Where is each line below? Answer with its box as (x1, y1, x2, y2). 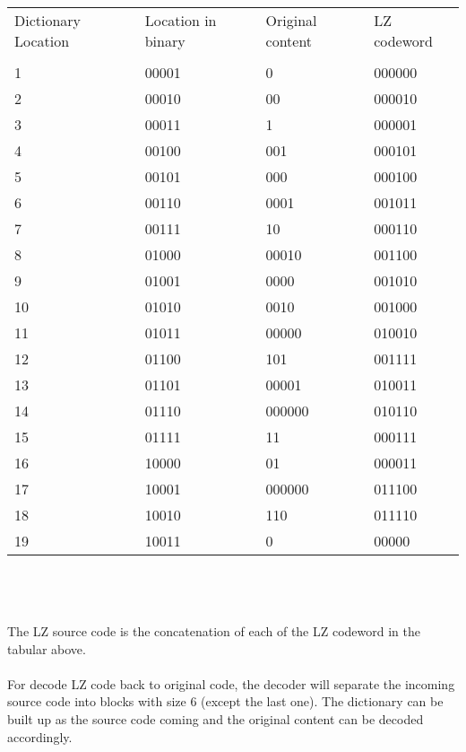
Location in (144, 10, 217, 31)
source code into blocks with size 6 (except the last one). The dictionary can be (7, 692, 444, 711)
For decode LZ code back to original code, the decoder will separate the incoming (7, 674, 455, 693)
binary (144, 31, 186, 52)
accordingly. (7, 727, 73, 746)
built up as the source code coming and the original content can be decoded (7, 709, 424, 728)
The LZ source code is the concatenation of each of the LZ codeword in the (7, 621, 421, 640)
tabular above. (7, 639, 86, 658)
